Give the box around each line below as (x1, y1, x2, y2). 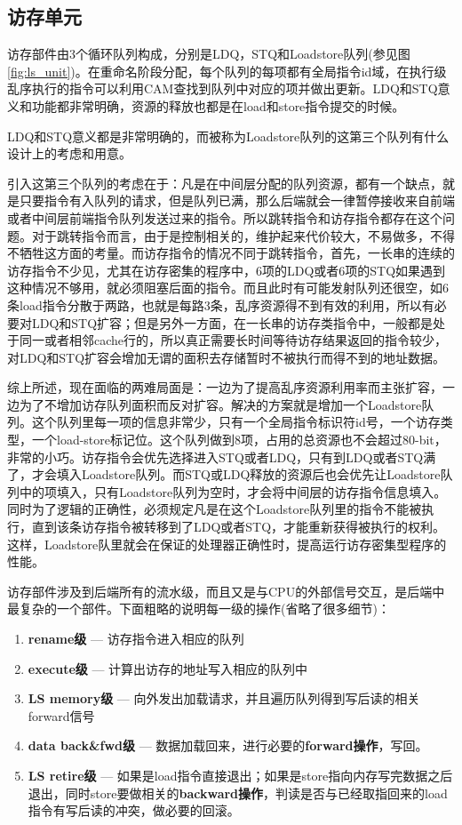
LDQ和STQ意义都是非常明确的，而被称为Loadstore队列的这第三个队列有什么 (7, 126, 450, 145)
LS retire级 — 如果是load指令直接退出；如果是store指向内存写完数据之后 (28, 765, 453, 784)
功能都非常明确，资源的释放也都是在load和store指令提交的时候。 (31, 96, 405, 115)
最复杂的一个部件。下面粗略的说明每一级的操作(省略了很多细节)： (7, 599, 390, 618)
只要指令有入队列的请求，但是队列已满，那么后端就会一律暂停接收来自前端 (19, 191, 455, 210)
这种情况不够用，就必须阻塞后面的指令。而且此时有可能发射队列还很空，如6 (7, 278, 449, 297)
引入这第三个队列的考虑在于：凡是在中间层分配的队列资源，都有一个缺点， (7, 173, 442, 192)
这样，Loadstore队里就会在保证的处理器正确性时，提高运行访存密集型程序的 (7, 534, 447, 553)
